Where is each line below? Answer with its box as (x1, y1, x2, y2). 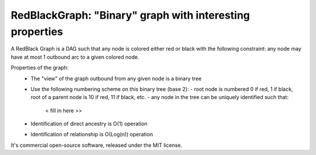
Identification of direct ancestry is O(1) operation (30, 120, 147, 128)
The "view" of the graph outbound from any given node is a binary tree (30, 75, 202, 82)
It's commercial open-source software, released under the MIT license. (11, 142, 183, 149)
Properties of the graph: (11, 64, 69, 71)
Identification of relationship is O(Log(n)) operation (30, 131, 153, 138)
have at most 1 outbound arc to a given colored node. (11, 53, 140, 61)
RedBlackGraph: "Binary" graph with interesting (11, 9, 250, 22)
